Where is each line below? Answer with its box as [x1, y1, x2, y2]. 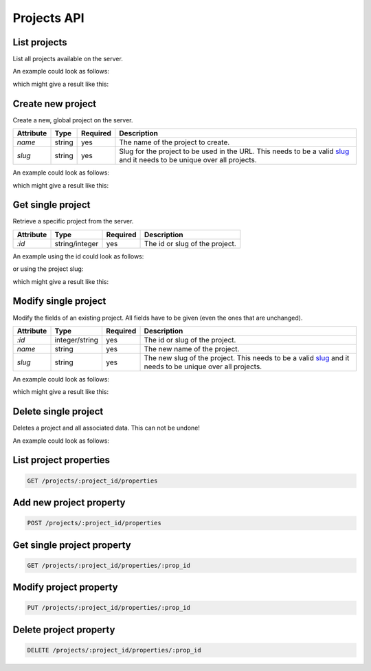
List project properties [12, 454, 110, 466]
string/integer [54, 239, 99, 248]
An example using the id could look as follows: [12, 252, 144, 261]
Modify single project [12, 296, 106, 307]
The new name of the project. [144, 344, 240, 353]
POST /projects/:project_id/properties [27, 519, 161, 527]
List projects [12, 36, 67, 48]
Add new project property [12, 497, 126, 508]
